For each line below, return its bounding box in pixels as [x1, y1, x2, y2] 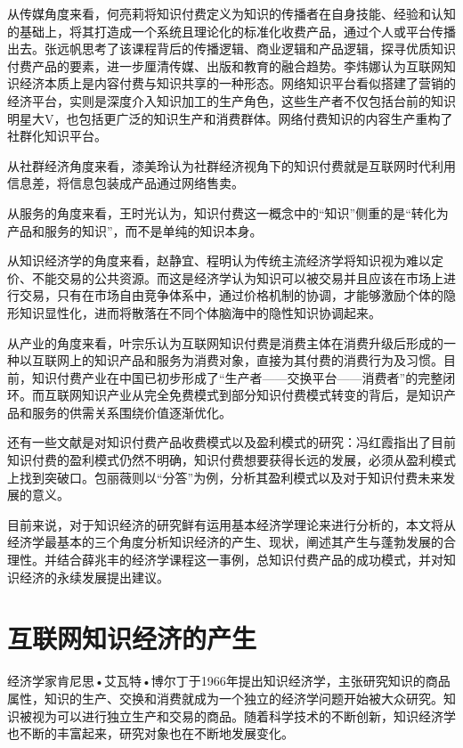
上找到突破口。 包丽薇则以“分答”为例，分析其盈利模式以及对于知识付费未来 [7, 467, 443, 486]
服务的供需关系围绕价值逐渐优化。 [31, 402, 231, 421]
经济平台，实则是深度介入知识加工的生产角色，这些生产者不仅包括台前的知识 [7, 91, 456, 110]
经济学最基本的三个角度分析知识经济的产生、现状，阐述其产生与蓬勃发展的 [7, 533, 443, 551]
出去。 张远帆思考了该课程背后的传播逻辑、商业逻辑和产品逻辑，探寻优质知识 [7, 39, 456, 58]
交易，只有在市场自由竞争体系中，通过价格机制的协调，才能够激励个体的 [19, 286, 443, 305]
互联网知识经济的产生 [7, 620, 257, 656]
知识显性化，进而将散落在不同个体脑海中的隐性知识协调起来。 [19, 303, 381, 321]
